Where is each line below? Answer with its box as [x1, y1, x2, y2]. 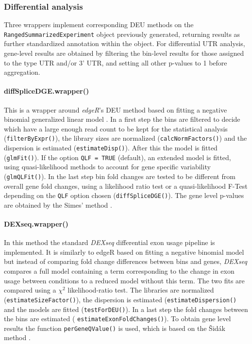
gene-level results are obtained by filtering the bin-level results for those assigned [4, 48, 244, 58]
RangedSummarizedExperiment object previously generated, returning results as [4, 29, 240, 39]
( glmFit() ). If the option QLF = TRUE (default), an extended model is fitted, [4, 152, 231, 162]
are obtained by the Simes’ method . [4, 199, 112, 210]
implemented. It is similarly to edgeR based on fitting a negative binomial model [4, 246, 244, 257]
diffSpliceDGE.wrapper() [4, 86, 89, 96]
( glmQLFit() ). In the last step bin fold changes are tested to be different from [4, 171, 235, 181]
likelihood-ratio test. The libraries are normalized [67, 285, 214, 295]
